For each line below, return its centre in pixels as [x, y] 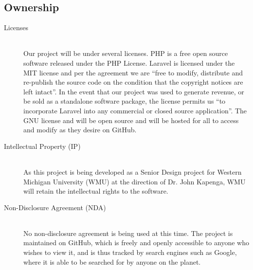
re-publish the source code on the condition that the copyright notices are [133, 82]
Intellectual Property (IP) [42, 146]
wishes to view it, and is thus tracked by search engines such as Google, [130, 252]
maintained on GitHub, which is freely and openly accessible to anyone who [136, 243]
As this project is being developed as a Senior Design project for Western [133, 171]
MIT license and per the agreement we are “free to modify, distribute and [133, 72]
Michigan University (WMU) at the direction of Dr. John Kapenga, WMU [135, 181]
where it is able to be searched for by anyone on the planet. [112, 261]
